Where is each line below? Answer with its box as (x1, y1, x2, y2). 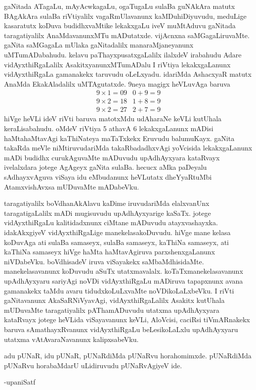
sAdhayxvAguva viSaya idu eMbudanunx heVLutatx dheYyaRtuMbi (4, 172, 212, 182)
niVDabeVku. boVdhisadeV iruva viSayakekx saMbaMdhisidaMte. (4, 256, 204, 266)
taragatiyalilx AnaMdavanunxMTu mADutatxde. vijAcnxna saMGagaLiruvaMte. (4, 30, 250, 40)
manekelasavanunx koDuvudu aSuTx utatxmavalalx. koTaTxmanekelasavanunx (4, 266, 243, 276)
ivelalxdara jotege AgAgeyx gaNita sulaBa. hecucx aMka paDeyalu (4, 162, 207, 172)
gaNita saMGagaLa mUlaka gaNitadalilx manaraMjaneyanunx (4, 40, 194, 50)
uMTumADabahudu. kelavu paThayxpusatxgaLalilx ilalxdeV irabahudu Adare (4, 49, 242, 59)
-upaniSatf (4, 377, 36, 387)
